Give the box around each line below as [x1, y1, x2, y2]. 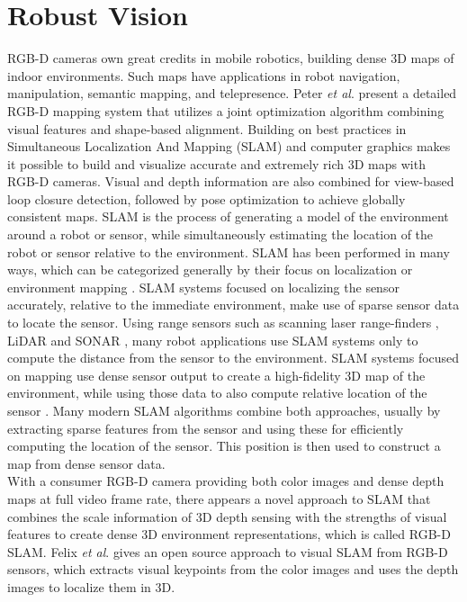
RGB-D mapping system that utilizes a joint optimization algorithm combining [7, 101, 445, 120]
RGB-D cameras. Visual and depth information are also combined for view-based [7, 172, 454, 191]
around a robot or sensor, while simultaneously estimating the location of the [7, 225, 434, 244]
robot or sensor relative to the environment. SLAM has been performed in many [7, 242, 450, 261]
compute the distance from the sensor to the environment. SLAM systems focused [7, 348, 460, 367]
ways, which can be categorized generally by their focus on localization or [7, 260, 413, 279]
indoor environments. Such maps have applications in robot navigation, [7, 66, 400, 85]
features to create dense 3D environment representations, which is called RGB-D [7, 525, 451, 544]
